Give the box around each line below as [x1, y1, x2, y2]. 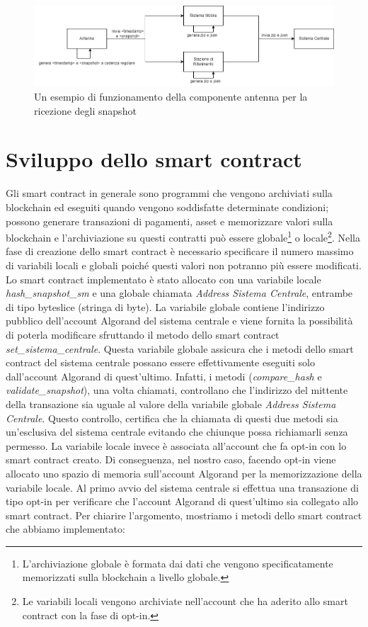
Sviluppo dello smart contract [6, 145, 302, 174]
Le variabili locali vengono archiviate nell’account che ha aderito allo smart [22, 594, 348, 609]
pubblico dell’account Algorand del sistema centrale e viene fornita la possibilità [6, 313, 353, 328]
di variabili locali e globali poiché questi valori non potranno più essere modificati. [6, 258, 362, 273]
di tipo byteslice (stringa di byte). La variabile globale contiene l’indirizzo [6, 299, 325, 314]
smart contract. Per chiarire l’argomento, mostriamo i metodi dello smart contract [6, 507, 362, 522]
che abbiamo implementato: [6, 521, 125, 536]
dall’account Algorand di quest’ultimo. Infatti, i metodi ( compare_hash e [6, 368, 322, 383]
